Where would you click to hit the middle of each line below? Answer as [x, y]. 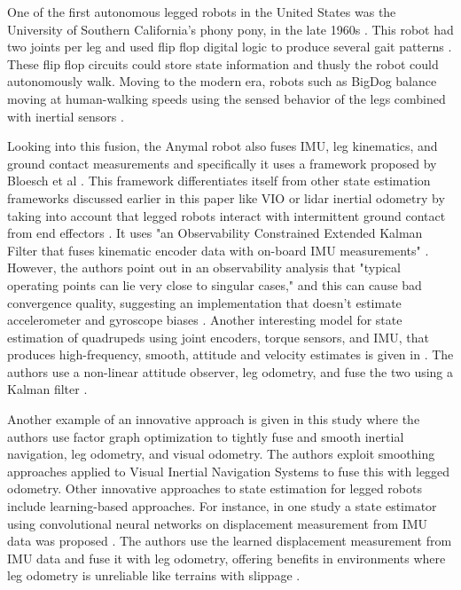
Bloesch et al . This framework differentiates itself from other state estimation [219, 181]
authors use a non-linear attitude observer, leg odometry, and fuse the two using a [230, 371]
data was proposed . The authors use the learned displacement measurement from [230, 541]
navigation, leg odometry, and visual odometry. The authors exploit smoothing [221, 454]
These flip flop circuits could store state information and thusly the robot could [223, 63]
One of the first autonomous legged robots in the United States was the [202, 12]
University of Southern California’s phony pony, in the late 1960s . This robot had [230, 29]
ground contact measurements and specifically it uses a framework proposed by [222, 163]
